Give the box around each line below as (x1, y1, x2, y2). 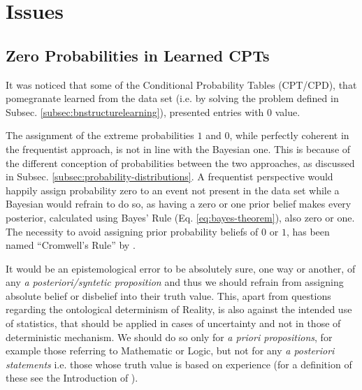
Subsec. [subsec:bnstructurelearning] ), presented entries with (6, 104, 264, 119)
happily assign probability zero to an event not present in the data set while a (6, 182, 340, 197)
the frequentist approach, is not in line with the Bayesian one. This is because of (6, 141, 351, 156)
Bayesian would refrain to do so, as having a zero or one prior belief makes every (6, 196, 352, 211)
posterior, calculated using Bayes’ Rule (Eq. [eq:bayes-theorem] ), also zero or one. (6, 210, 355, 224)
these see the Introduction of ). (6, 370, 138, 385)
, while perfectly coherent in (229, 128, 349, 143)
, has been (286, 224, 330, 238)
